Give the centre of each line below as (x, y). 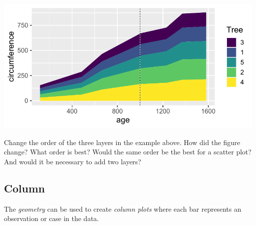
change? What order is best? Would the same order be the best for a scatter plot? (128, 152)
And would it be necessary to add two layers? (73, 161)
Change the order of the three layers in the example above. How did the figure (122, 142)
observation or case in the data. (51, 218)
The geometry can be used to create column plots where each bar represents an (123, 208)
